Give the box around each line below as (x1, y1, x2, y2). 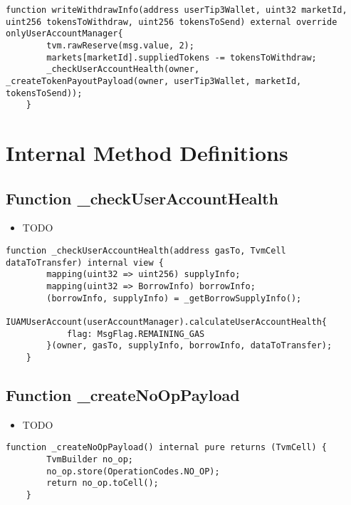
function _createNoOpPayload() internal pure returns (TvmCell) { (6, 442, 328, 453)
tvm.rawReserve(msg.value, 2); (46, 40, 194, 51)
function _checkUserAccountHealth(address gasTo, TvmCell (6, 246, 286, 256)
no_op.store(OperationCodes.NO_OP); (46, 466, 220, 477)
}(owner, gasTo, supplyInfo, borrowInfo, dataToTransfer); (46, 340, 332, 351)
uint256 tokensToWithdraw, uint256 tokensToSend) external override (6, 16, 337, 27)
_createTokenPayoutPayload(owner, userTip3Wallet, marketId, (6, 76, 302, 86)
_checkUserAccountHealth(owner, (46, 64, 200, 75)
